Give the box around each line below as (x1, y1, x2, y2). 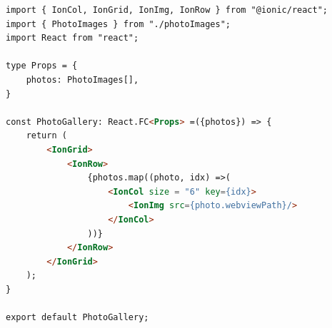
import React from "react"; (6, 33, 139, 43)
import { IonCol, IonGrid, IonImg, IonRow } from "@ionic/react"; (6, 5, 328, 15)
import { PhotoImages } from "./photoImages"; (6, 19, 231, 29)
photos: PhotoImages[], (26, 74, 139, 85)
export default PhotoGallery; (6, 312, 149, 323)
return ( (26, 130, 67, 141)
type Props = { (6, 61, 78, 71)
